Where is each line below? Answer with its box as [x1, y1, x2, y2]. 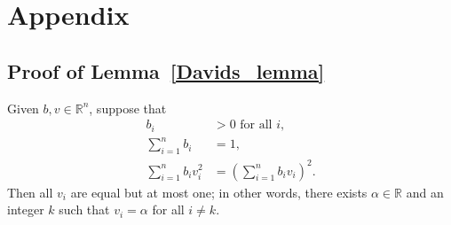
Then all [7, 182, 53, 201]
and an [406, 182, 444, 201]
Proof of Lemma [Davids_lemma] [7, 57, 325, 84]
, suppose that [89, 98, 167, 117]
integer [7, 200, 44, 219]
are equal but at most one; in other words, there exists [70, 182, 368, 201]
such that [59, 200, 110, 219]
